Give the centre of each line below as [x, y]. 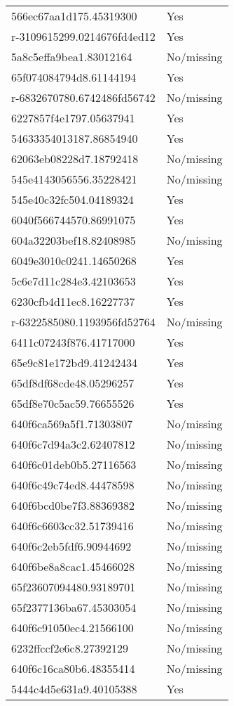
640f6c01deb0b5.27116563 [74, 464]
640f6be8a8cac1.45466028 [73, 566]
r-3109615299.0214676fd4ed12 [83, 36]
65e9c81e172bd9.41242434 [75, 362]
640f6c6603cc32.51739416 [73, 526]
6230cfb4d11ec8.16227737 [73, 301]
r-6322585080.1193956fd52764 [83, 322]
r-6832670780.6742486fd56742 [83, 97]
